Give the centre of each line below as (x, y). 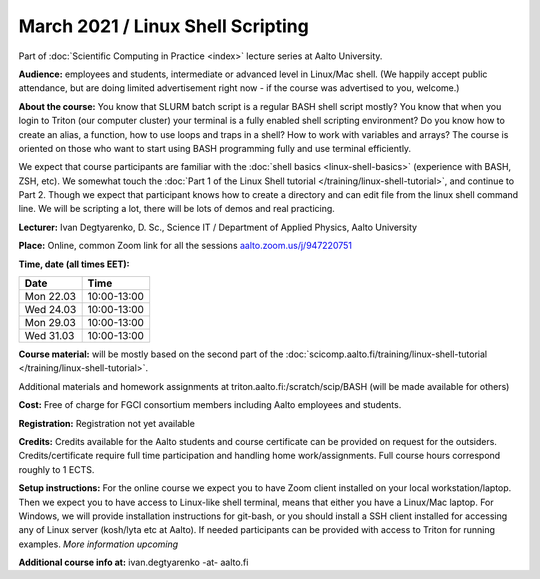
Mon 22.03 (50, 297)
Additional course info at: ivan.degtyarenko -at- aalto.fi (133, 562)
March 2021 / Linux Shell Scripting (163, 26)
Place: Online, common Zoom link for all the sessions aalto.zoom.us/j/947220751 (185, 246)
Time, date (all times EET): (74, 264)
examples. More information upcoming (98, 544)
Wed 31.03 (49, 336)
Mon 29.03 (50, 323)
